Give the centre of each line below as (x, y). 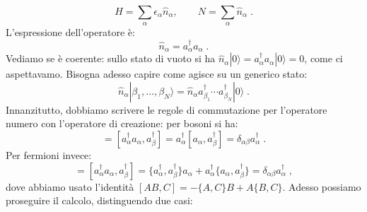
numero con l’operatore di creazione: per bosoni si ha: (122, 123)
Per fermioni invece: (49, 155)
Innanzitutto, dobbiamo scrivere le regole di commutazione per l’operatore (167, 109)
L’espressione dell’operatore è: (70, 32)
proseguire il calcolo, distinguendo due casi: (99, 200)
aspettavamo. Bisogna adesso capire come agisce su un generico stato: (157, 74)
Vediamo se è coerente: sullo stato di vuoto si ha (111, 58)
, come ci (324, 58)
